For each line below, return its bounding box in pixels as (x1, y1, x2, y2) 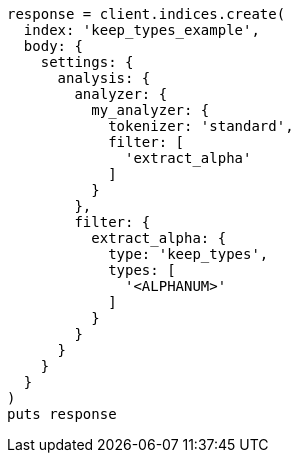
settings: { (40, 54, 134, 70)
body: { (23, 38, 83, 54)
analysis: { (57, 70, 151, 86)
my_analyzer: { (91, 102, 210, 118)
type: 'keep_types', (108, 246, 269, 262)
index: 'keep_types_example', (23, 22, 260, 38)
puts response (7, 406, 117, 422)
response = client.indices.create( (7, 6, 286, 22)
